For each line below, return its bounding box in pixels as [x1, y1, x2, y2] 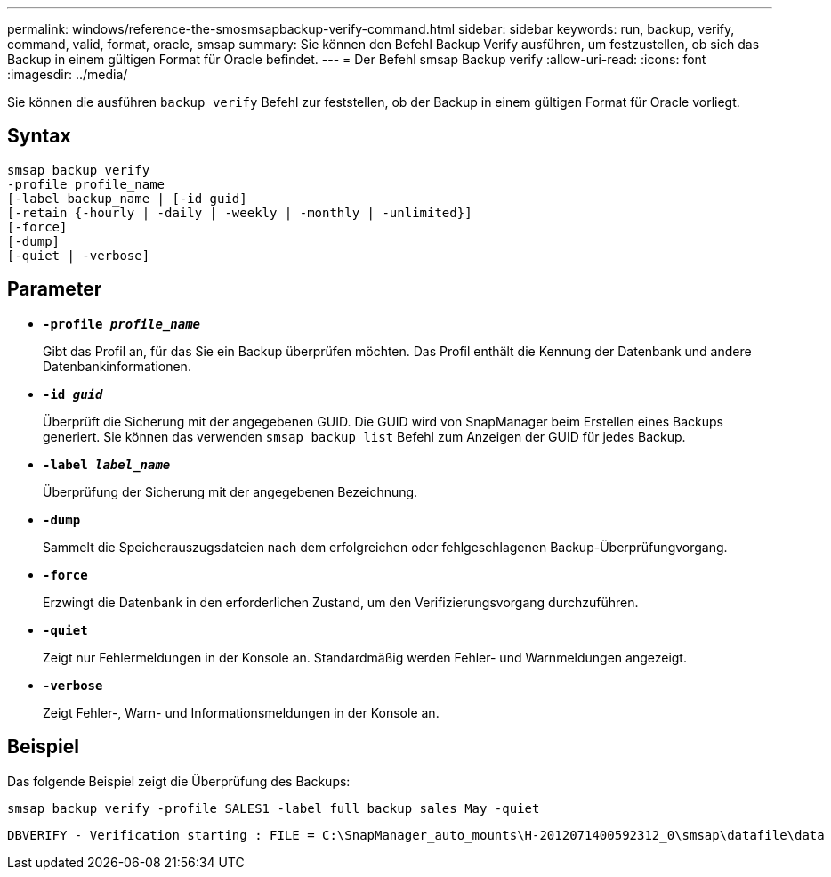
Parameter [7, 278, 102, 301]
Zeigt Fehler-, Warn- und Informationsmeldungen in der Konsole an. [43, 704, 440, 720]
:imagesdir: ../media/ [7, 67, 128, 82]
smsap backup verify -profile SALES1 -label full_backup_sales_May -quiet [7, 800, 540, 816]
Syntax [7, 125, 71, 148]
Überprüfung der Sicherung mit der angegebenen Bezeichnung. [43, 483, 418, 499]
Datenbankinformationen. [43, 358, 191, 374]
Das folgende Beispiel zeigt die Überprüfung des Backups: [7, 773, 351, 789]
